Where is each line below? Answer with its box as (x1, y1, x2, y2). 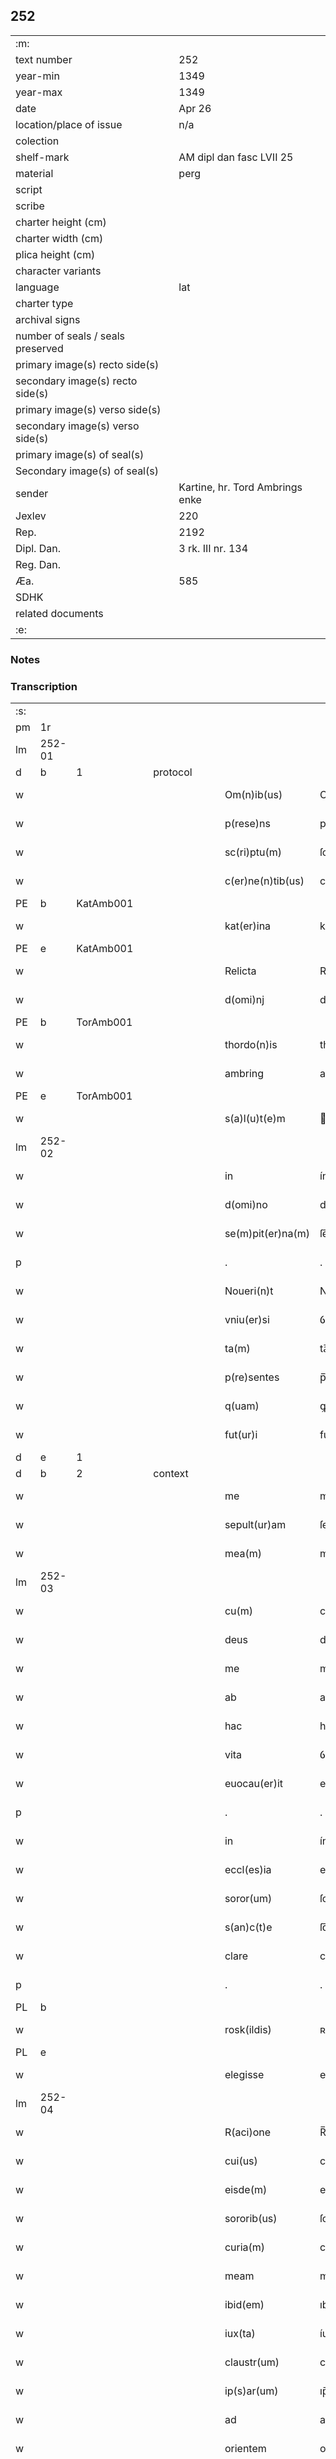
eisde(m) (224, 2183, 268, 2197)
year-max (15, 85, 63, 99)
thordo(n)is (224, 1038, 278, 1052)
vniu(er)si (224, 1313, 270, 1327)
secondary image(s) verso (15, 419, 140, 433)
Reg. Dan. (15, 557, 62, 571)
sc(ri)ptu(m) (224, 845, 283, 859)
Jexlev (15, 509, 47, 523)
